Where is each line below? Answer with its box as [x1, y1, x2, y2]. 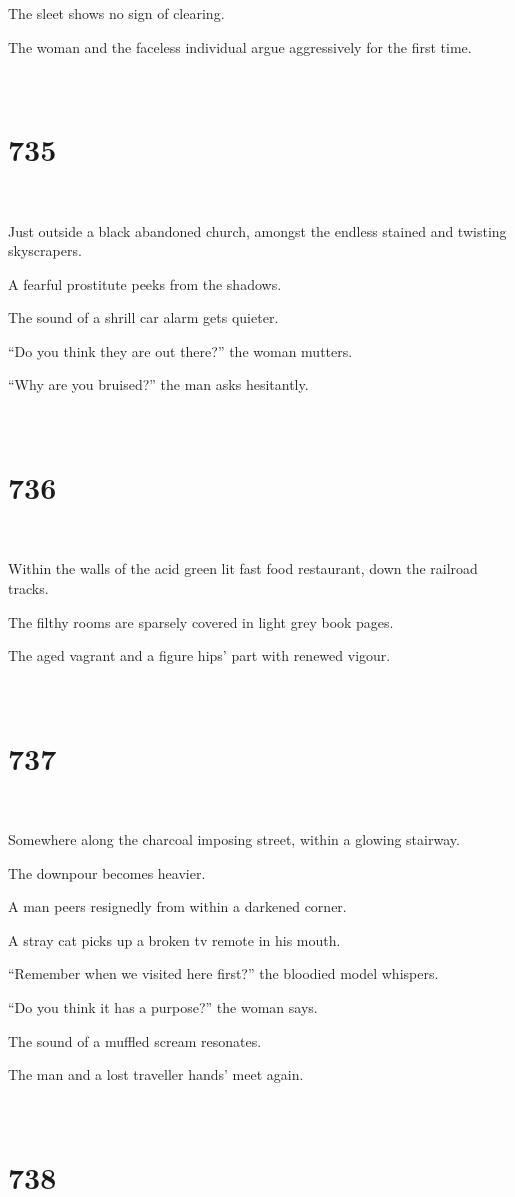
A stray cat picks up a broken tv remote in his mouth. [8, 929, 341, 950]
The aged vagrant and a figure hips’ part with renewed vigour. [8, 645, 391, 666]
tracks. [8, 577, 49, 598]
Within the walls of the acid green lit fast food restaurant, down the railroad [8, 558, 478, 579]
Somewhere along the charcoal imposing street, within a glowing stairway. [8, 829, 460, 850]
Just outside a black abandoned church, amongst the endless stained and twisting [8, 220, 507, 241]
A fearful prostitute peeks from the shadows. [8, 273, 282, 294]
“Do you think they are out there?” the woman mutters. [8, 340, 353, 361]
